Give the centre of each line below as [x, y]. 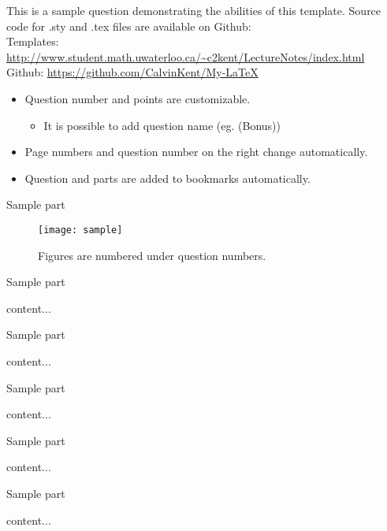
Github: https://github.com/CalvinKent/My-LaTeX [132, 72]
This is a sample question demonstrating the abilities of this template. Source [194, 10]
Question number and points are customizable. [138, 98]
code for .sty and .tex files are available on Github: [129, 26]
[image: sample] [80, 230]
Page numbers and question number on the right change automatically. [196, 152]
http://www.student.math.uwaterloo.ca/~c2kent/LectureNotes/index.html [186, 56]
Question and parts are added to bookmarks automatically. [167, 178]
